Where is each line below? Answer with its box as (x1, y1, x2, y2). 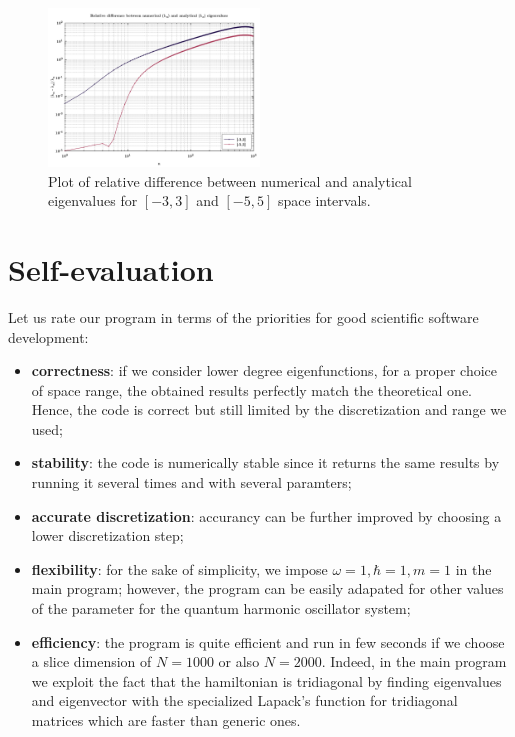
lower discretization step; (31, 525, 184, 546)
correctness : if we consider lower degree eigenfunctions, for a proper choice (31, 360, 498, 381)
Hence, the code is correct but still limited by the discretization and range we (31, 399, 507, 420)
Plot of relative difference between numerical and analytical (48, 170, 412, 191)
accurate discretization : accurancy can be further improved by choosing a (31, 505, 502, 526)
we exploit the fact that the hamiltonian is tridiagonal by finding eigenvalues (31, 670, 502, 691)
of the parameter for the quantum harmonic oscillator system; (31, 598, 411, 619)
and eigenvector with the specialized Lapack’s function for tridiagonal (31, 690, 458, 711)
